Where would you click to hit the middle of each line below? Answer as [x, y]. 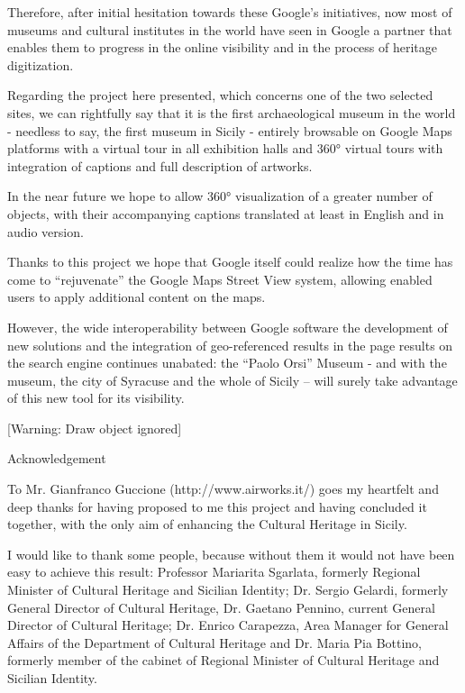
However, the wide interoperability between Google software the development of [228, 327]
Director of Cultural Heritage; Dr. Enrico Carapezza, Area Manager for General [228, 625]
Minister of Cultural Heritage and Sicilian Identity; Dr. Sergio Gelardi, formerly [228, 590]
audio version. [46, 231]
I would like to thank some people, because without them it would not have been [231, 554]
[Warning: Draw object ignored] [95, 428]
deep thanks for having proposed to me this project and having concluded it [217, 506]
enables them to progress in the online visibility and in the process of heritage [223, 47]
